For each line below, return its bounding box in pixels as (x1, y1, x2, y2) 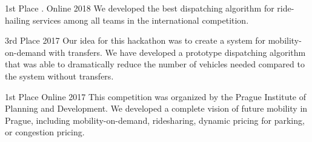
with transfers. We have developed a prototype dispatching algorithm (48, 46, 306, 58)
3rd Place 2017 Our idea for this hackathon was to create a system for (5, 34, 266, 47)
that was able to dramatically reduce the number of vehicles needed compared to (5, 58, 305, 70)
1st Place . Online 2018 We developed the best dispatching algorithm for (5, 2, 274, 14)
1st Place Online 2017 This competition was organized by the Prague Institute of (5, 90, 307, 103)
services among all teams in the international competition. (32, 13, 249, 26)
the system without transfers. (5, 69, 114, 82)
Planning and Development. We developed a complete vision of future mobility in (5, 102, 308, 115)
